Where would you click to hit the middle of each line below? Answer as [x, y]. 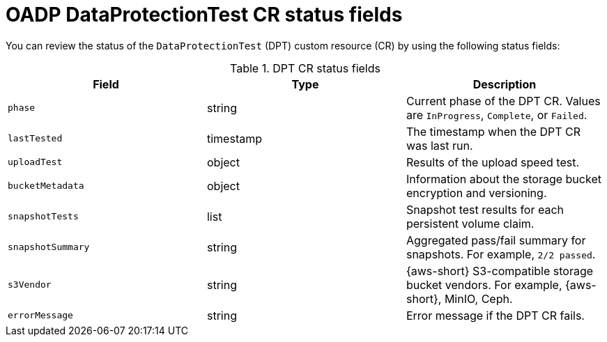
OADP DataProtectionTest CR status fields [204, 15]
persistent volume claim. [470, 223]
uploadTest [35, 162]
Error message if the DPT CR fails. [495, 315]
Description [505, 84]
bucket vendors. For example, [484, 285]
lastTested [35, 139]
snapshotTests [43, 217]
